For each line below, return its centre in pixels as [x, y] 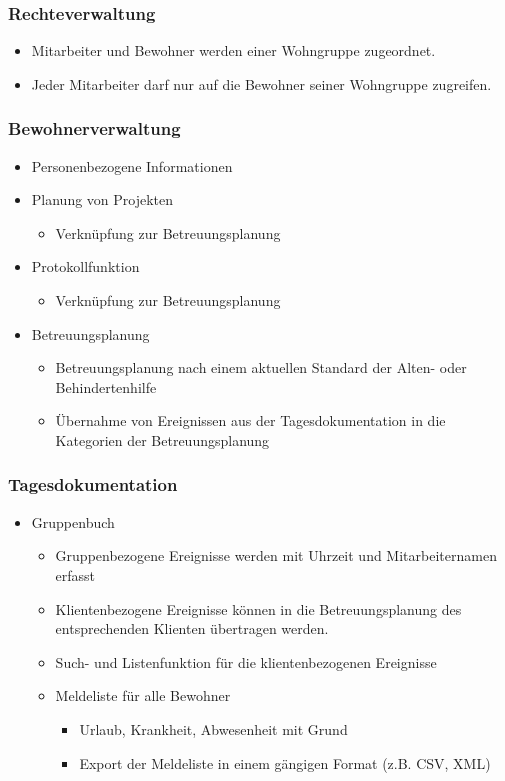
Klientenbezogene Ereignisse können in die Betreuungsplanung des [258, 608]
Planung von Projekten [102, 199]
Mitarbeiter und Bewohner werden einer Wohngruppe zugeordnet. [233, 50]
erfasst [75, 574]
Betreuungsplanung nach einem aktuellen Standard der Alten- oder [261, 367]
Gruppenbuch [73, 521]
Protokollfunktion [85, 266]
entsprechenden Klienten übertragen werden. [192, 628]
